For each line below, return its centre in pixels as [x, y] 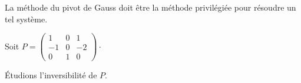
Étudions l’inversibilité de [51, 75]
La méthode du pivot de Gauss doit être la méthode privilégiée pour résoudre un [150, 7]
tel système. [26, 19]
